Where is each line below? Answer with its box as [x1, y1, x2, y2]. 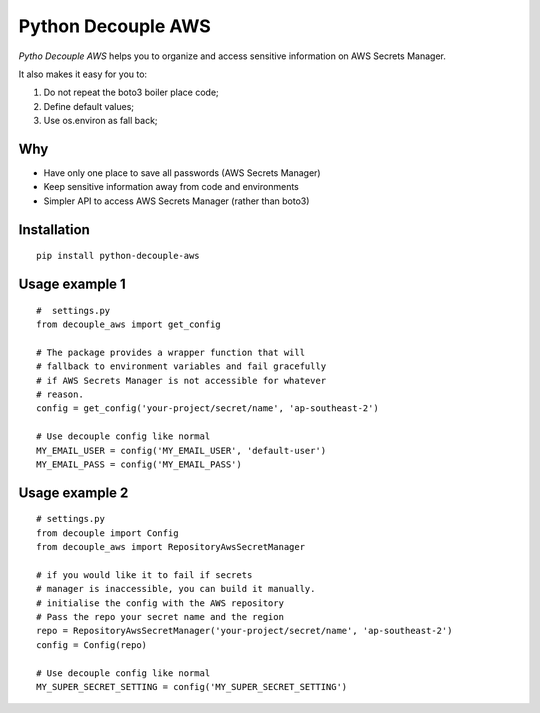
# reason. [36, 388, 84, 400]
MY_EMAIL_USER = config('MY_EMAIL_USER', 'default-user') [36, 445, 327, 456]
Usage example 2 [18, 484, 129, 501]
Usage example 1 [18, 276, 127, 293]
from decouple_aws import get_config [36, 319, 222, 330]
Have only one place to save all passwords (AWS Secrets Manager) [43, 167, 321, 179]
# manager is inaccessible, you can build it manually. [36, 583, 316, 595]
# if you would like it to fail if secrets [36, 569, 253, 580]
